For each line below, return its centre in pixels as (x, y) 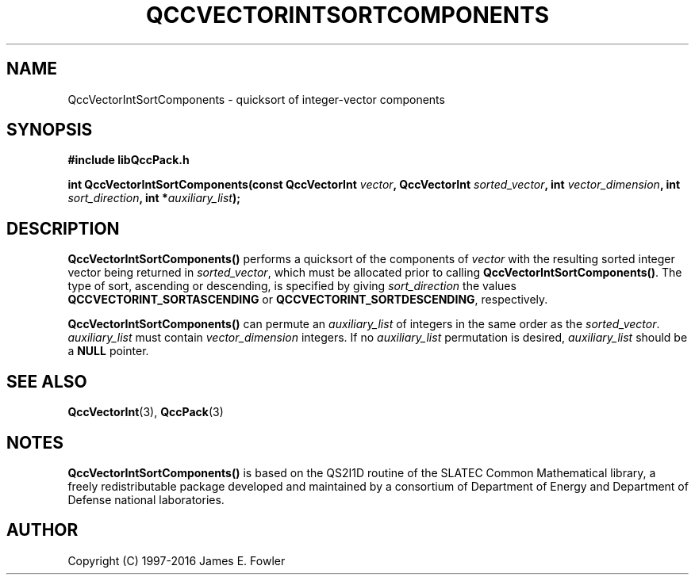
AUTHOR (42, 530)
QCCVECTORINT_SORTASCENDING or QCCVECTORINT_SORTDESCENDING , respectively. (308, 300)
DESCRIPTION (63, 228)
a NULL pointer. (108, 351)
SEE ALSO (47, 381)
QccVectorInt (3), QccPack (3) (146, 412)
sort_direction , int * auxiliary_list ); (154, 198)
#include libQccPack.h (129, 160)
